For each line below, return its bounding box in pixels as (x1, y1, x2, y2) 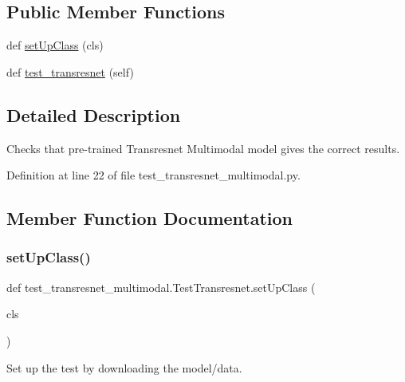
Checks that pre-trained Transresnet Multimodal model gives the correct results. (6, 140, 400, 156)
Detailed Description (6, 102, 181, 127)
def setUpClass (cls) (6, 37, 104, 53)
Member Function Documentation (6, 206, 293, 230)
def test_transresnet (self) (6, 63, 134, 80)
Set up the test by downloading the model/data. (6, 359, 242, 376)
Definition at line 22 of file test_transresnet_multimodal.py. (6, 167, 301, 183)
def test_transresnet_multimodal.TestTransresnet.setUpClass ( (6, 278, 316, 295)
